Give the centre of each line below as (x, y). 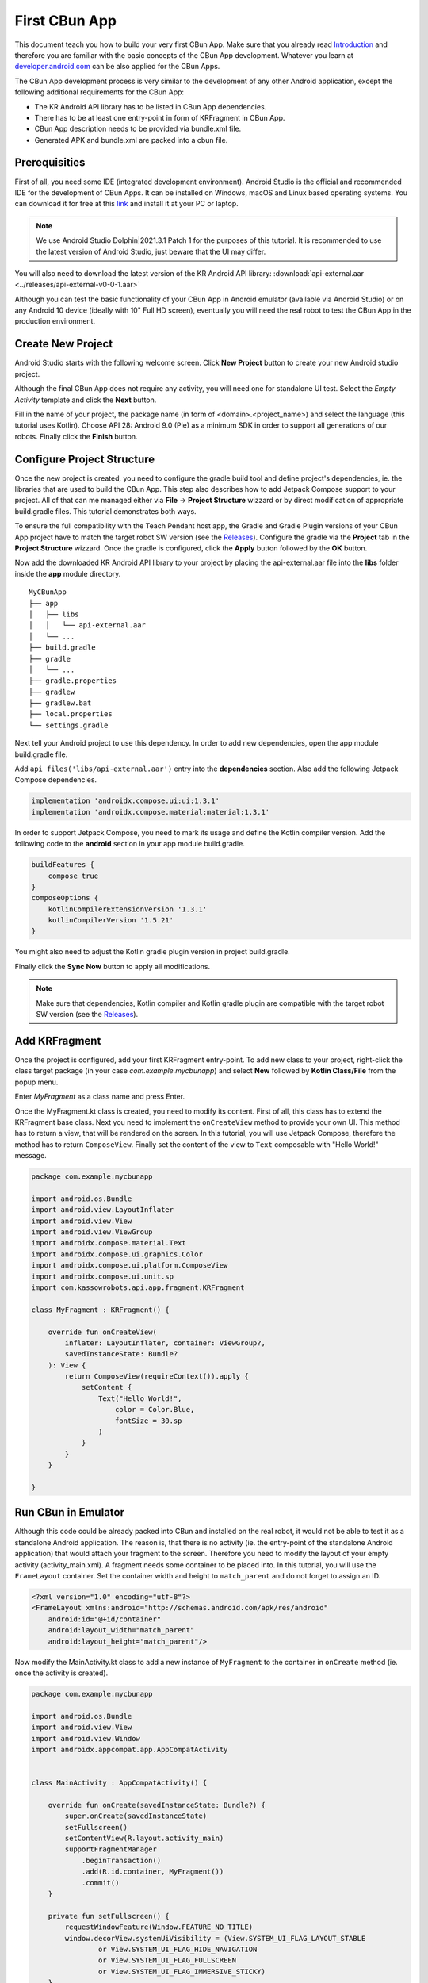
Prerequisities (50, 163)
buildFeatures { (63, 865)
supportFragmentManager (111, 1849)
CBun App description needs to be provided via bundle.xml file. (138, 129)
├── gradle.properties (73, 681)
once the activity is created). (61, 1673)
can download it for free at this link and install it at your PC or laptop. (127, 204)
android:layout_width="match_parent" (121, 1630)
